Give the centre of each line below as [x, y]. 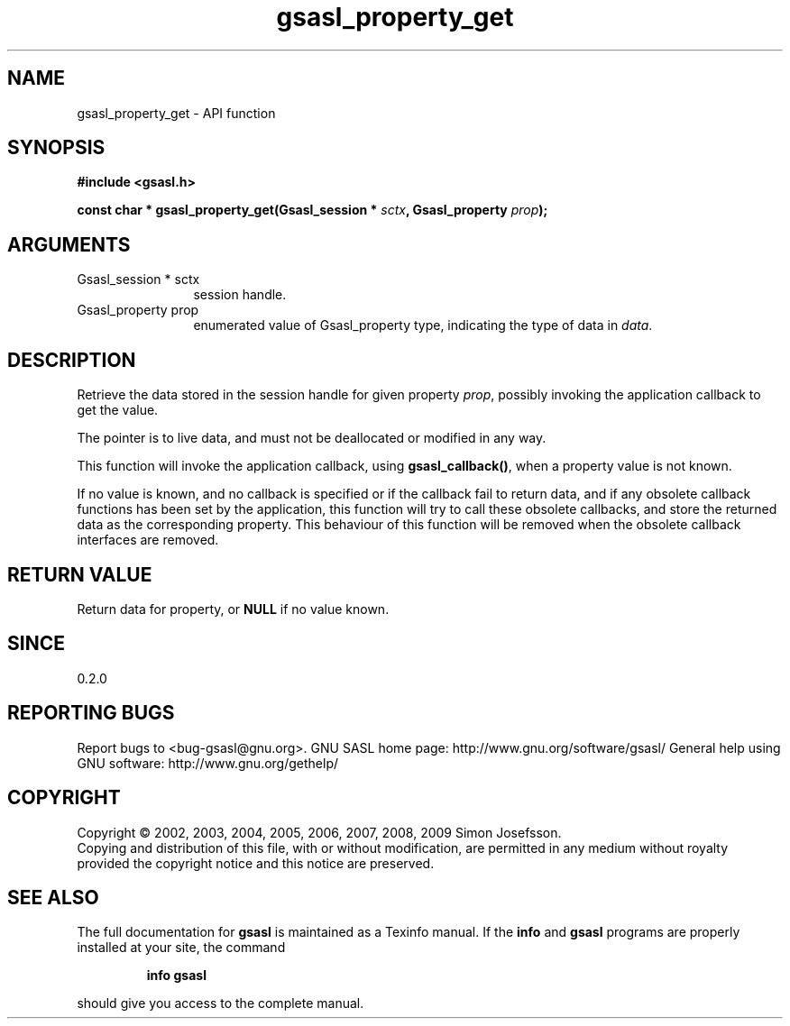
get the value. [118, 410]
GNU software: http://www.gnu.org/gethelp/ [208, 763]
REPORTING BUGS [91, 713]
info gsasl [176, 976]
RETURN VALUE [80, 574]
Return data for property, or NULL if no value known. [233, 609]
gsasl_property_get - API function [176, 113]
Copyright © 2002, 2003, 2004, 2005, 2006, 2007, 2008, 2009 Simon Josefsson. [319, 832]
